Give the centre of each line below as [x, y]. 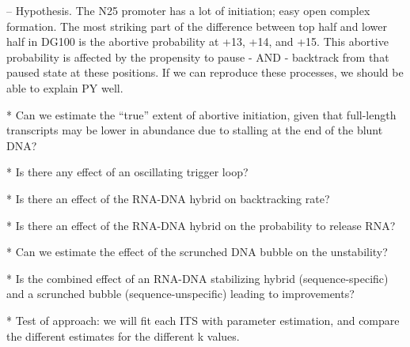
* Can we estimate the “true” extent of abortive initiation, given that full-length [201, 114]
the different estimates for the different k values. [123, 336]
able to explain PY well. [65, 87]
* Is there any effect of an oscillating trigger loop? [127, 172]
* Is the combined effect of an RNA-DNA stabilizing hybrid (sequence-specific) [197, 278]
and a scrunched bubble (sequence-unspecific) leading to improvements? [180, 294]
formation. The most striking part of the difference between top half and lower [197, 26]
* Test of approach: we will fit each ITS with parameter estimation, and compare [203, 320]
